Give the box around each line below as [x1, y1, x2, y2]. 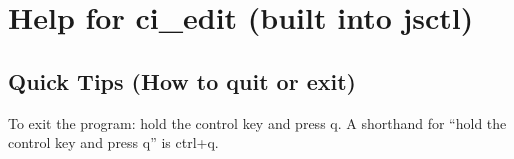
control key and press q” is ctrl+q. [8, 132, 219, 153]
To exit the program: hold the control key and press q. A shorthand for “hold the [8, 112, 507, 133]
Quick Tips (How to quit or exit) [8, 65, 356, 96]
